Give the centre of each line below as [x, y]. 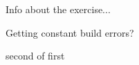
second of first [35, 56]
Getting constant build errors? [70, 32]
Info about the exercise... [58, 9]
